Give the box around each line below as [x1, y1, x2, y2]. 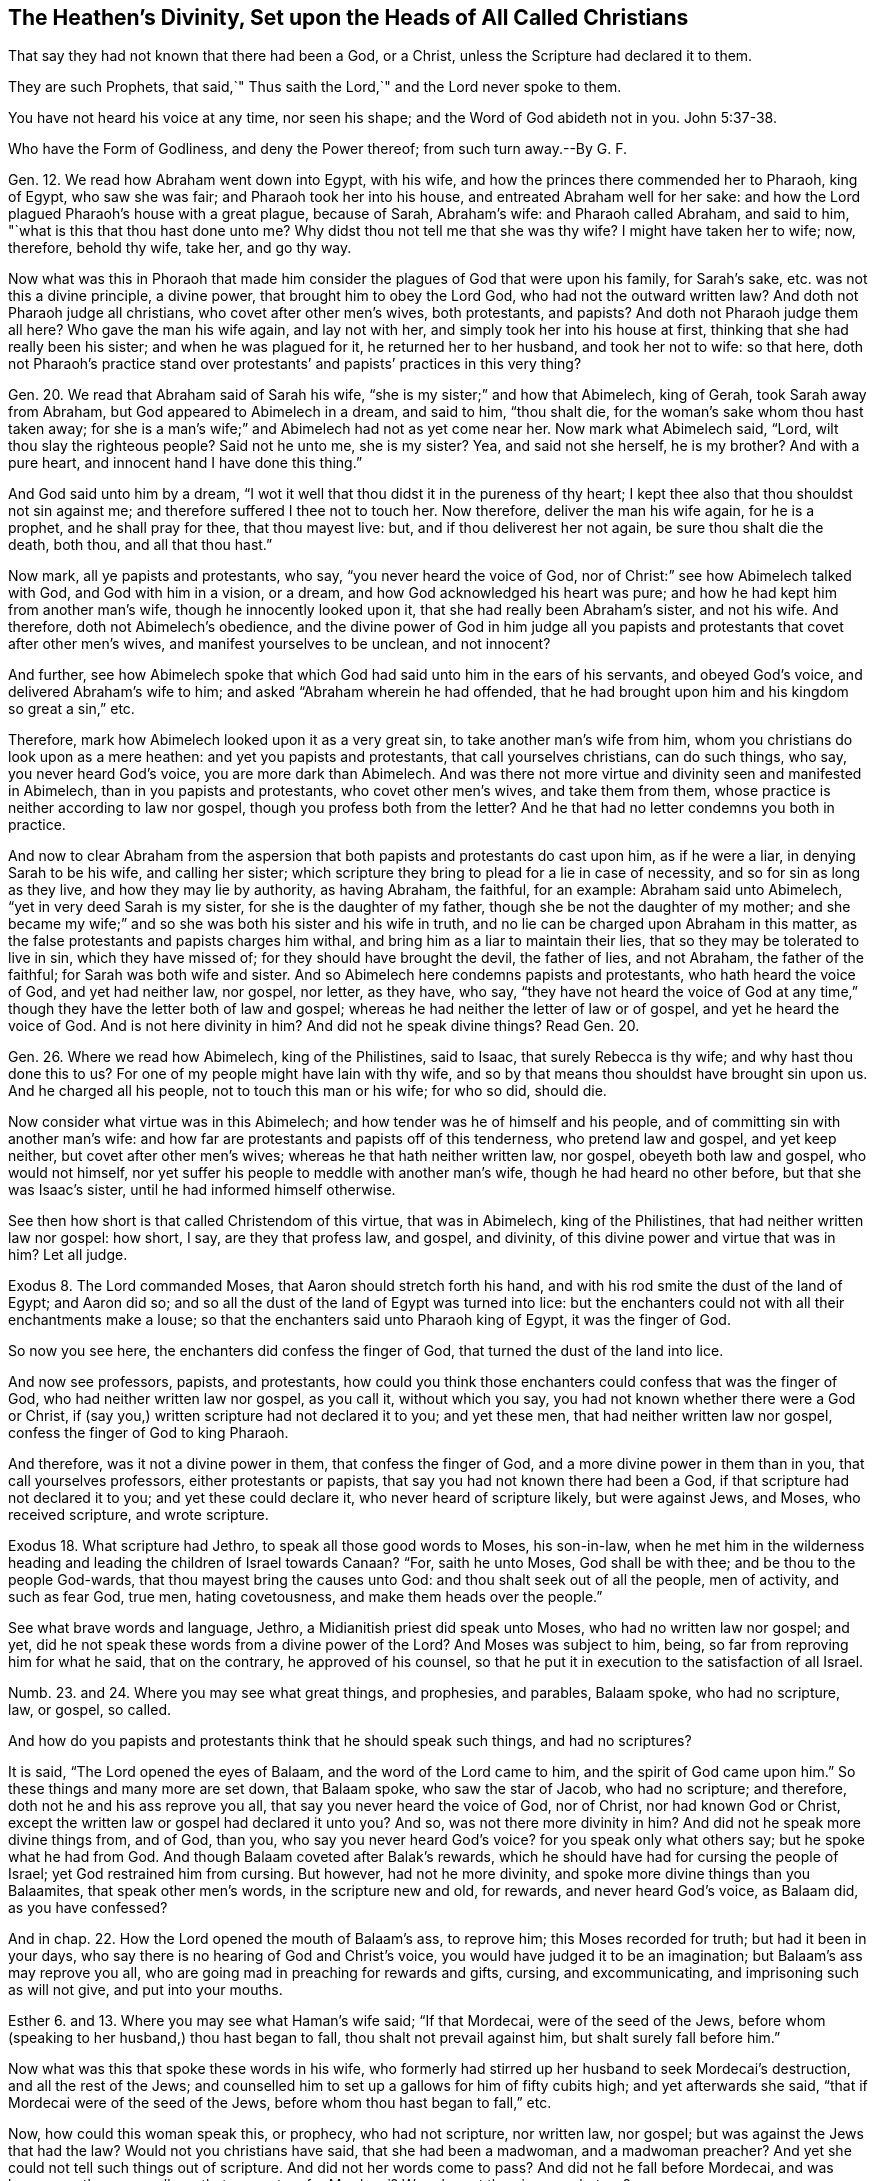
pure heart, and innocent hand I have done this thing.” [8, 454, 363, 472]
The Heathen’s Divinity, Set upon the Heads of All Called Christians [8, 5, 689, 30]
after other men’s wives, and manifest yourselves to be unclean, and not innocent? [8, 635, 551, 653]
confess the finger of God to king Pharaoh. [8, 1424, 289, 1442]
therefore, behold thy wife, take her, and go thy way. [8, 239, 352, 257]
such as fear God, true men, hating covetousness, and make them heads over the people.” [8, 1588, 603, 1606]
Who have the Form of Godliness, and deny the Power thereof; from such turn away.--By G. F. [8, 140, 628, 158]
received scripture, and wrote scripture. [8, 1506, 269, 1524]
